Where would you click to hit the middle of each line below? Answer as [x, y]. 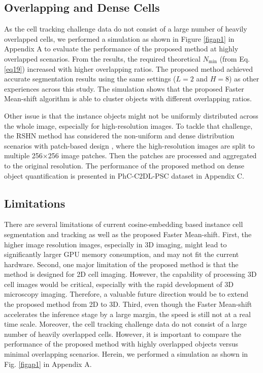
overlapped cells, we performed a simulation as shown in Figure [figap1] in [119, 38]
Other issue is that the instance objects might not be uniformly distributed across [131, 115]
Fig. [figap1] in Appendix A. [48, 364]
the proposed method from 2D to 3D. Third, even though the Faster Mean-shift [128, 304]
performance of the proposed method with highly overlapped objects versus [121, 344]
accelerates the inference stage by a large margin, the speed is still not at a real [127, 314]
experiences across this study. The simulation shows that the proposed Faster [124, 88]
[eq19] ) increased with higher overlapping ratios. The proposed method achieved [129, 68]
